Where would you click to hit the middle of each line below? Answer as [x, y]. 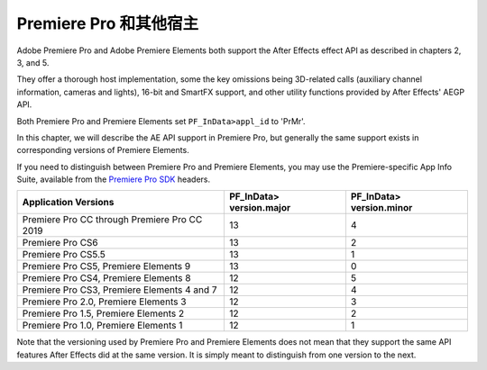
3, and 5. [33, 62]
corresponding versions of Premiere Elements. [103, 150]
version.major [260, 208]
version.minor [381, 208]
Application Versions [68, 203]
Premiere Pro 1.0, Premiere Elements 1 [102, 326]
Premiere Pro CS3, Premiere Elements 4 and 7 [119, 290]
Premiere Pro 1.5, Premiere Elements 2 [103, 313]
